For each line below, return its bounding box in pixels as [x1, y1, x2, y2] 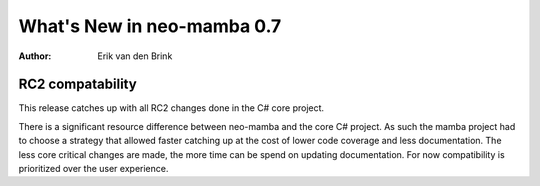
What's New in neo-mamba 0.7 [18, 15, 282, 37]
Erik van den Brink [97, 50, 173, 62]
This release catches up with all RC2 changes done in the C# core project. [18, 102, 325, 114]
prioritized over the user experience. [18, 163, 169, 175]
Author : [18, 50, 52, 62]
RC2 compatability [18, 76, 137, 93]
